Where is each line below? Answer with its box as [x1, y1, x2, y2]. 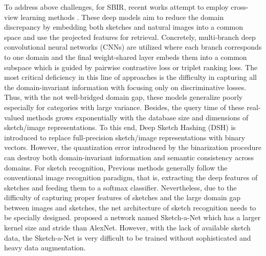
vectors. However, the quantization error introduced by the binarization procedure [4, 142, 261, 153]
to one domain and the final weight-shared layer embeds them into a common [4, 51, 247, 62]
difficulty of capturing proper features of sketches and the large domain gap [4, 192, 241, 203]
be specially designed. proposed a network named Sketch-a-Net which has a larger [4, 212, 261, 223]
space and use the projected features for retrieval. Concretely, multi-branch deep [4, 31, 256, 42]
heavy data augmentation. [4, 242, 86, 253]
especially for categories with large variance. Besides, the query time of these [4, 101, 245, 112]
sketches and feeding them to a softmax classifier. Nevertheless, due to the [4, 182, 237, 193]
